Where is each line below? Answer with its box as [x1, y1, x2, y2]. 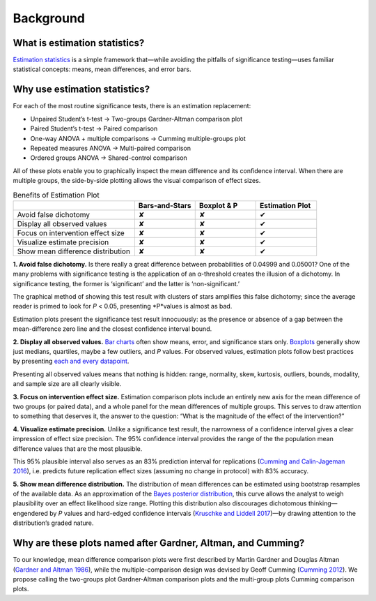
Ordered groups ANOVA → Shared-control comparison [30, 154, 187, 162]
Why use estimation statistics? [13, 84, 150, 96]
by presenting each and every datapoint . [13, 357, 130, 366]
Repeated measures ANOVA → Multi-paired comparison [30, 144, 191, 152]
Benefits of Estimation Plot [13, 190, 100, 200]
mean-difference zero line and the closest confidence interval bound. [13, 325, 212, 333]
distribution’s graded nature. [13, 519, 94, 527]
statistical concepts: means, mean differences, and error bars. [13, 65, 191, 73]
